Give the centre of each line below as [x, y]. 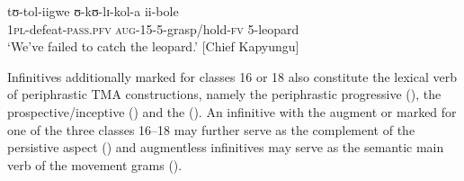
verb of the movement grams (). [95, 164]
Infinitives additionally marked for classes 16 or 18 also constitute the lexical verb [232, 76]
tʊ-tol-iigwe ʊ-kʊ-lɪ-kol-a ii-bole [93, 11]
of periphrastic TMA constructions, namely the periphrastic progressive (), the [224, 94]
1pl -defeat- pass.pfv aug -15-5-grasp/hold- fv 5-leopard [153, 28]
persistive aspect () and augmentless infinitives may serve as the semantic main [226, 147]
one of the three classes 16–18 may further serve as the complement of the [211, 129]
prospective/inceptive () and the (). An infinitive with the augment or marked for [232, 111]
